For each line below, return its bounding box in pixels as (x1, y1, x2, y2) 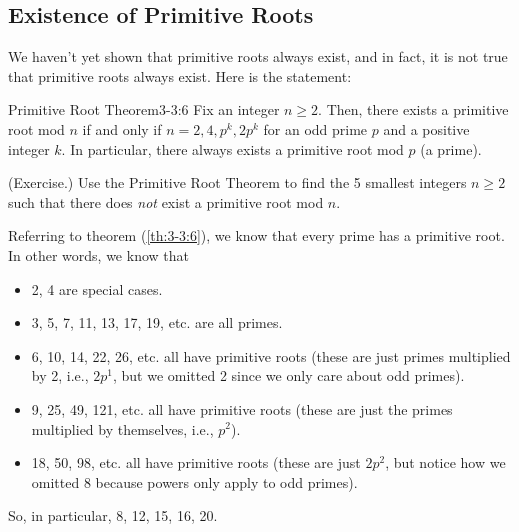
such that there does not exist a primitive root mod (8, 191, 324, 212)
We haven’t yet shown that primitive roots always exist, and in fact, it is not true (8, 46, 508, 67)
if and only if (82, 118, 162, 139)
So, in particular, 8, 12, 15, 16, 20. (8, 505, 218, 526)
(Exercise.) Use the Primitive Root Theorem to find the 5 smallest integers (8, 172, 467, 193)
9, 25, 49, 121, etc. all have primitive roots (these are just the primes (31, 398, 453, 419)
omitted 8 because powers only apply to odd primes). (31, 471, 358, 492)
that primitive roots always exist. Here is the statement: (8, 65, 352, 86)
